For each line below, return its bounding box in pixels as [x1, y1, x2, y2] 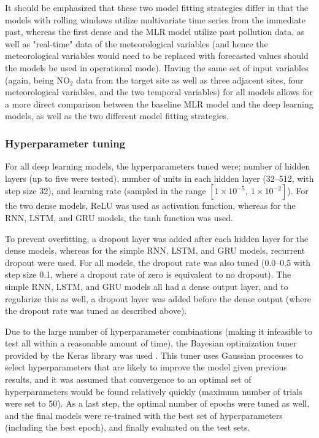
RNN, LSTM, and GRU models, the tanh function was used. [5, 211, 233, 224]
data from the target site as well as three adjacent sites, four [76, 73, 304, 86]
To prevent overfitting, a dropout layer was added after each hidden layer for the [5, 232, 309, 244]
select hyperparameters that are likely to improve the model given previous [5, 361, 287, 373]
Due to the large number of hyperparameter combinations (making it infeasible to [5, 324, 313, 337]
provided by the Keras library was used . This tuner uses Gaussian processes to [5, 348, 304, 361]
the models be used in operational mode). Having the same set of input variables [5, 61, 309, 74]
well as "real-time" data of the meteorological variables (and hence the [5, 37, 268, 50]
